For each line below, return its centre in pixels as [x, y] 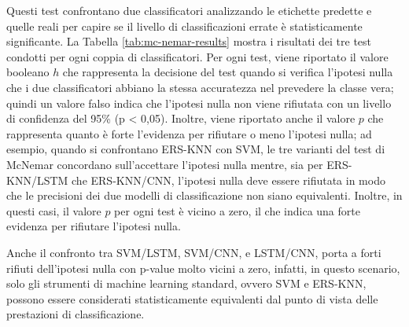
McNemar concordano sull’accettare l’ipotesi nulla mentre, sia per [165, 164]
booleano [28, 72]
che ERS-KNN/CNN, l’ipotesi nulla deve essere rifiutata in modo [228, 180]
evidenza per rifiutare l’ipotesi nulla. [94, 226]
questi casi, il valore [54, 210]
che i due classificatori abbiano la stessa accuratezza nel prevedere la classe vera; [200, 87]
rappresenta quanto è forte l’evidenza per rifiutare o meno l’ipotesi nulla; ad [189, 133]
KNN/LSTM [37, 180]
